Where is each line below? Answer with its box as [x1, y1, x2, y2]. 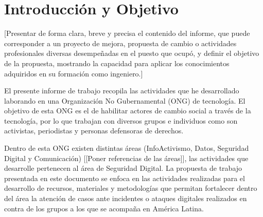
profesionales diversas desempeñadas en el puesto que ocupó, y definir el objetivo [4, 48, 259, 58]
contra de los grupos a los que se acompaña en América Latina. [4, 203, 204, 213]
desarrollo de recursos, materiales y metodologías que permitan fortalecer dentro [4, 183, 257, 193]
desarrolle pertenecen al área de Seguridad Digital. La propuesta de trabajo [4, 163, 242, 173]
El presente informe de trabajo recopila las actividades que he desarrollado [4, 85, 239, 96]
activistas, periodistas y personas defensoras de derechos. [4, 125, 184, 136]
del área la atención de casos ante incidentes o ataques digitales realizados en [4, 193, 247, 204]
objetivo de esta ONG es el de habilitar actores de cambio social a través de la [4, 105, 251, 116]
